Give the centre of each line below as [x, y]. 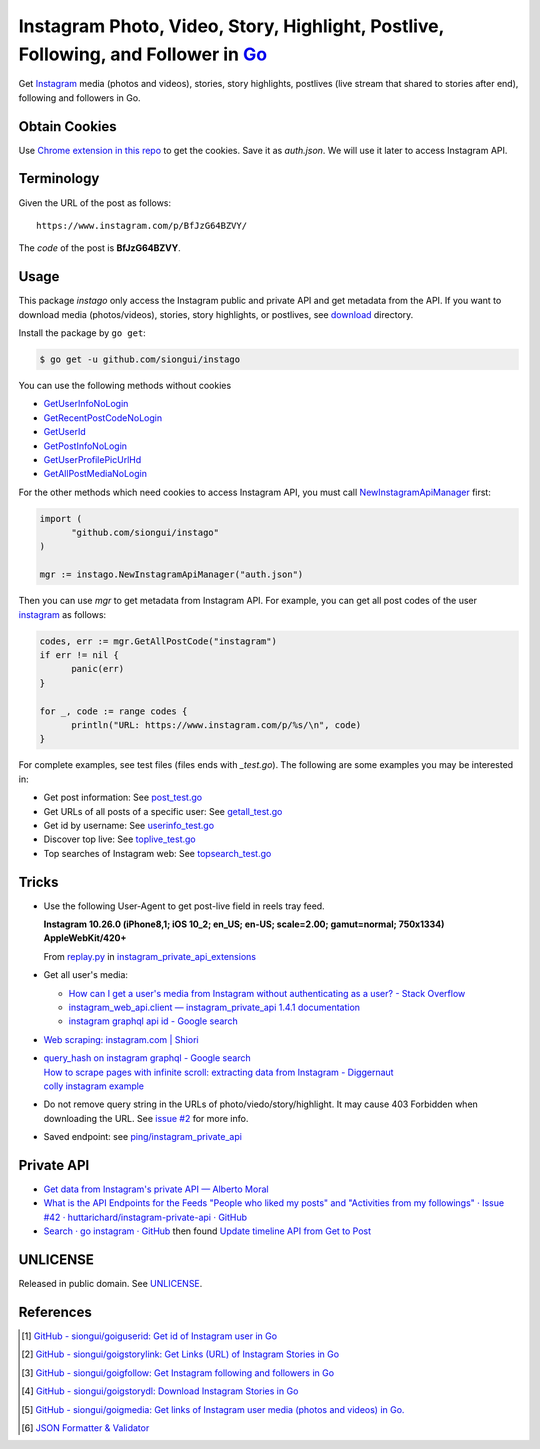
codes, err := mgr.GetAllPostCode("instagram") [158, 641]
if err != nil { [79, 655]
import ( [61, 518]
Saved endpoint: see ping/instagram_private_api [142, 1137]
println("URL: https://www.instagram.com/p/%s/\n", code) [216, 724]
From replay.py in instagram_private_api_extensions [150, 956]
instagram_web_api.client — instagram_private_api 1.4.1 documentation [214, 1007]
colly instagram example [94, 1086]
